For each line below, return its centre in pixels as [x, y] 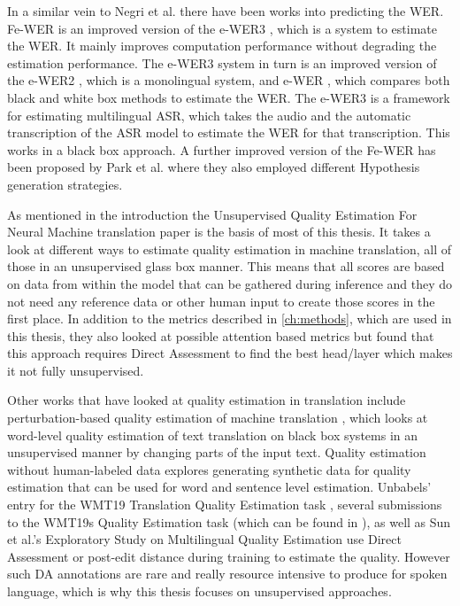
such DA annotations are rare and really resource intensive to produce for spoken [227, 574]
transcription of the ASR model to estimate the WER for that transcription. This [229, 132]
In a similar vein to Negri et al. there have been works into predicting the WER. [226, 11]
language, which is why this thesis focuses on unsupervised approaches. [199, 591]
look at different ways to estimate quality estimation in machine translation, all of [230, 249]
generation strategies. [65, 184]
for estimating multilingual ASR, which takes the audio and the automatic [209, 115]
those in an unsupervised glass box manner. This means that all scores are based [226, 266]
